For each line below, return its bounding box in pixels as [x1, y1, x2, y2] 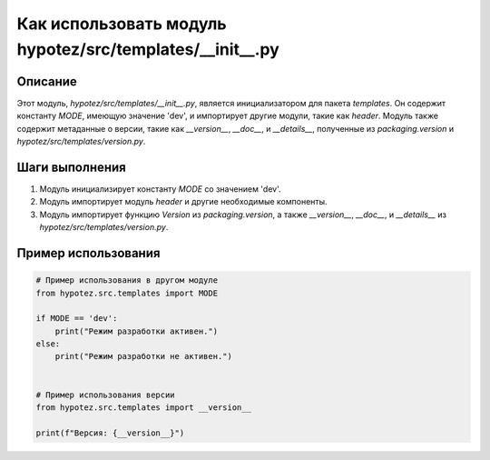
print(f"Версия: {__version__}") [35, 427, 185, 438]
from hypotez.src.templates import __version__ [35, 403, 251, 413]
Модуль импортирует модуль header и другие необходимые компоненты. [39, 196, 328, 207]
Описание [16, 74, 77, 89]
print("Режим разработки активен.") [54, 325, 218, 336]
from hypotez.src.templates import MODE [35, 287, 218, 298]
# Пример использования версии [35, 389, 176, 400]
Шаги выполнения [16, 159, 126, 175]
